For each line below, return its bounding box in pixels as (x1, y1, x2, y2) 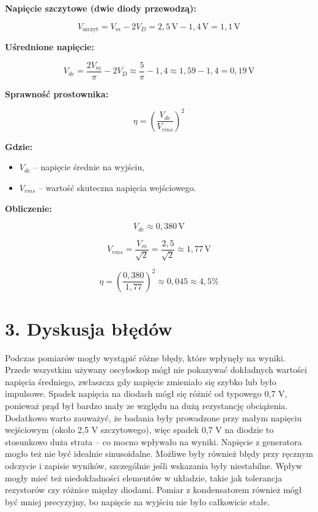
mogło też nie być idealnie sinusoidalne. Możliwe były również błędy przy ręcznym (5, 447, 313, 460)
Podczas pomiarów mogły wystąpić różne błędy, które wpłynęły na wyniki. (5, 351, 286, 364)
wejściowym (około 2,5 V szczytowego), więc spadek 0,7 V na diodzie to (5, 423, 274, 436)
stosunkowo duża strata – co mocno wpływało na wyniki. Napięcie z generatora (5, 435, 302, 448)
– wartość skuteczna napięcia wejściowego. (39, 181, 196, 194)
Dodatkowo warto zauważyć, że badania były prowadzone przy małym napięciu (5, 411, 302, 424)
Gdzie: (5, 140, 33, 152)
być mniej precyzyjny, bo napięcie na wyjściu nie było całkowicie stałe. (5, 495, 270, 508)
